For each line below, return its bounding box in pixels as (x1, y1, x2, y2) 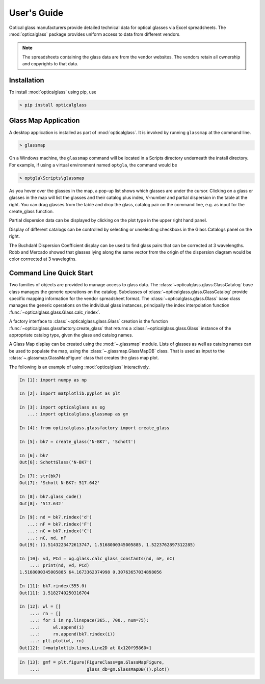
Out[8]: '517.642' (19, 501, 64, 506)
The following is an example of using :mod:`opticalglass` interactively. (9, 364, 150, 370)
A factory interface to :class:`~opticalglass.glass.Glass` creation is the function (9, 318, 168, 324)
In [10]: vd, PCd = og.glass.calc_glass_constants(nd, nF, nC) (19, 555, 175, 561)
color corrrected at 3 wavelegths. (9, 256, 77, 262)
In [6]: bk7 (19, 452, 49, 458)
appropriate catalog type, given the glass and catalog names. (9, 332, 133, 338)
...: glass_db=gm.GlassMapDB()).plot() (29, 666, 170, 672)
